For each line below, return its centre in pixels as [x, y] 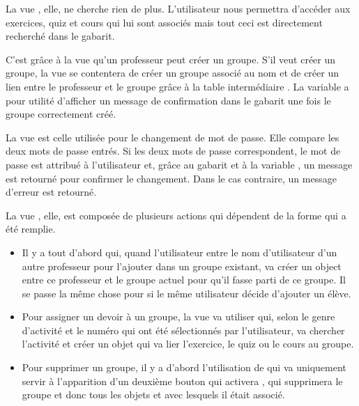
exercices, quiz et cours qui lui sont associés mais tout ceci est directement [164, 22]
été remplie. [31, 229]
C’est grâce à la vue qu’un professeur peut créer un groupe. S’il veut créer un [171, 59]
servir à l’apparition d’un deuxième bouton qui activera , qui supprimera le [182, 381]
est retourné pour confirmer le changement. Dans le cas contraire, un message [171, 178]
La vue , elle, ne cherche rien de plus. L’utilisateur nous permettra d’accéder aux [178, 8]
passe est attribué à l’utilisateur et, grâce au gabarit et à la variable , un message [179, 164]
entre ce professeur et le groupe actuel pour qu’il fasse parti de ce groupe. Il [184, 280]
